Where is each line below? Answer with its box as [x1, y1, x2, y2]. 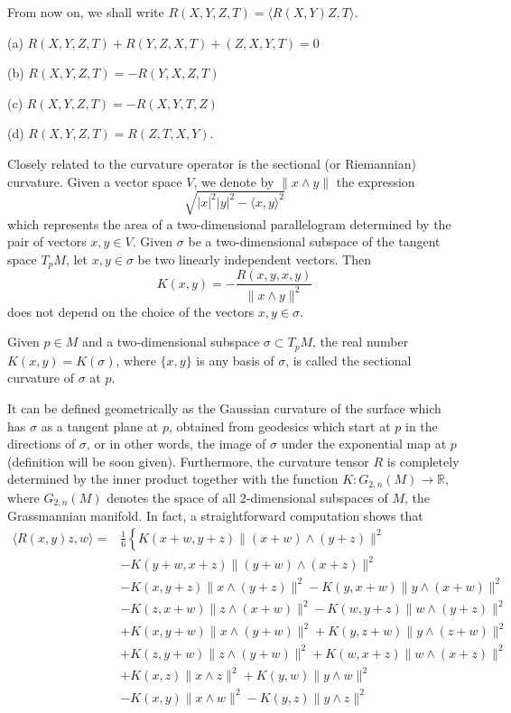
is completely [386, 451, 460, 470]
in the [404, 416, 438, 435]
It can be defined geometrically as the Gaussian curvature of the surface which [7, 398, 441, 417]
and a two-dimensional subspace [81, 332, 260, 351]
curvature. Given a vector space [7, 171, 182, 190]
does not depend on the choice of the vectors [7, 301, 255, 320]
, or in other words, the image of [86, 434, 266, 453]
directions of [7, 434, 76, 453]
